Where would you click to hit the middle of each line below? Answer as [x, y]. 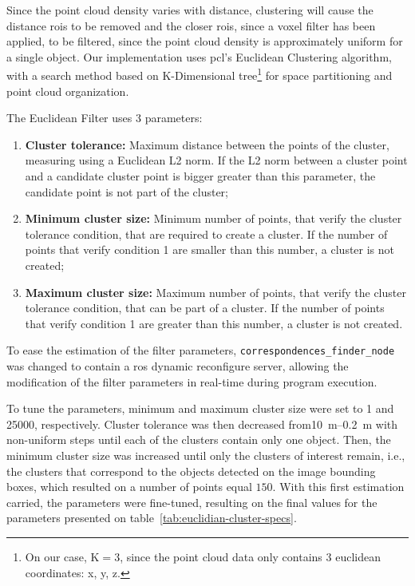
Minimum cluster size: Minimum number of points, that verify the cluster [213, 218]
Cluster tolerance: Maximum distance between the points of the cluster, [207, 144]
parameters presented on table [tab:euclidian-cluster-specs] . [152, 518]
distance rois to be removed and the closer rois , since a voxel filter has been [191, 25]
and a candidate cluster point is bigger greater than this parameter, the [200, 176]
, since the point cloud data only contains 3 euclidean [250, 556]
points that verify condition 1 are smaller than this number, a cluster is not [210, 249]
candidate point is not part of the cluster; [126, 191]
